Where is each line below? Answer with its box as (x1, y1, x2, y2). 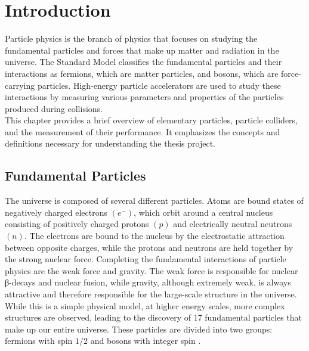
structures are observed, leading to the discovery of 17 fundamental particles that (5, 311, 302, 324)
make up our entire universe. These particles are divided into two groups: (5, 322, 273, 335)
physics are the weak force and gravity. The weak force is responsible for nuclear (5, 264, 298, 277)
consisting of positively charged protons (5, 218, 149, 230)
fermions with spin (5, 334, 73, 347)
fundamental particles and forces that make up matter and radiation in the (5, 44, 279, 56)
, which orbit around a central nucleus (134, 206, 273, 218)
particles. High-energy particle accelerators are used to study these (37, 79, 281, 91)
